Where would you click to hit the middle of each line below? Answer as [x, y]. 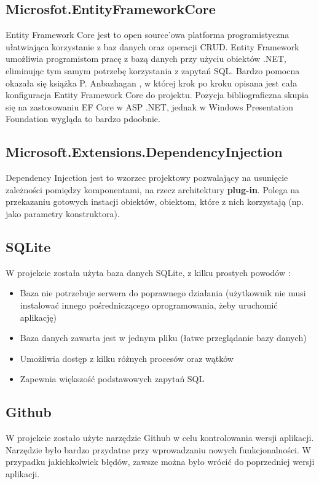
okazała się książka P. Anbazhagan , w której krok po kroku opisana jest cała [152, 83]
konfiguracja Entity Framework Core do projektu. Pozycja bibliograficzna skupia [157, 95]
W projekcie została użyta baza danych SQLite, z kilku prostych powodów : [148, 272]
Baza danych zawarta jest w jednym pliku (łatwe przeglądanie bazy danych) [163, 338]
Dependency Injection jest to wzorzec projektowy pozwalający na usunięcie [147, 178]
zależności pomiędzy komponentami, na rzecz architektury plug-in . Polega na [153, 189]
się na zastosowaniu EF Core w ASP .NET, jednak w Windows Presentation [150, 106]
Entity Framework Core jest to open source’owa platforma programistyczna [148, 35]
